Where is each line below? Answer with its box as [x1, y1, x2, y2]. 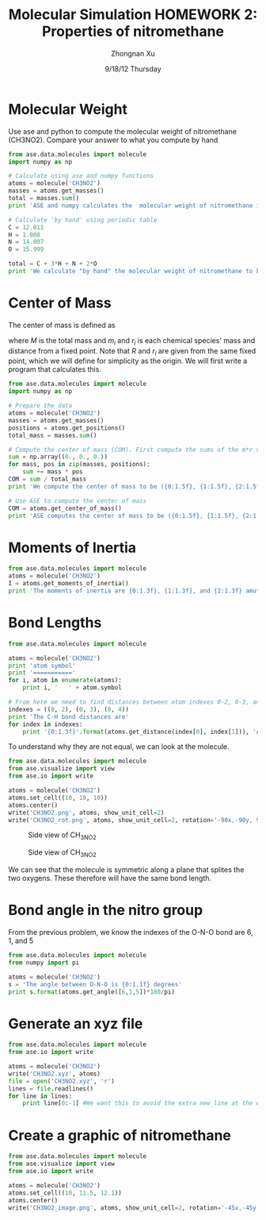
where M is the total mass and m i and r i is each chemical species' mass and [8, 335, 256, 347]
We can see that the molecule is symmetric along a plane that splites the [8, 865, 245, 874]
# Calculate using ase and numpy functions [8, 172, 154, 180]
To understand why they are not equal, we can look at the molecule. [8, 742, 230, 751]
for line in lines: [8, 1092, 73, 1100]
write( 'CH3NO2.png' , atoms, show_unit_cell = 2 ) [8, 809, 165, 817]
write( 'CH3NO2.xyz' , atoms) [8, 1070, 101, 1078]
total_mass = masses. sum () [8, 431, 97, 439]
